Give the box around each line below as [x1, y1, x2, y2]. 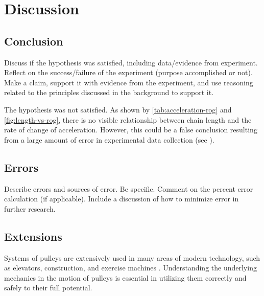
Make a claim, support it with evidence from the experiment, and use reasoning [4, 77, 253, 87]
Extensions [4, 228, 62, 244]
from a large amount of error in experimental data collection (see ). [4, 134, 214, 145]
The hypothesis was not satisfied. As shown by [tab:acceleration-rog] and [4, 104, 232, 115]
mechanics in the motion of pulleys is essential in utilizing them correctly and [4, 272, 247, 283]
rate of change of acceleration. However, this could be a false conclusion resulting [4, 124, 257, 135]
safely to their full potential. [4, 282, 92, 293]
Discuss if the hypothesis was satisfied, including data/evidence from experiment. [4, 57, 258, 67]
